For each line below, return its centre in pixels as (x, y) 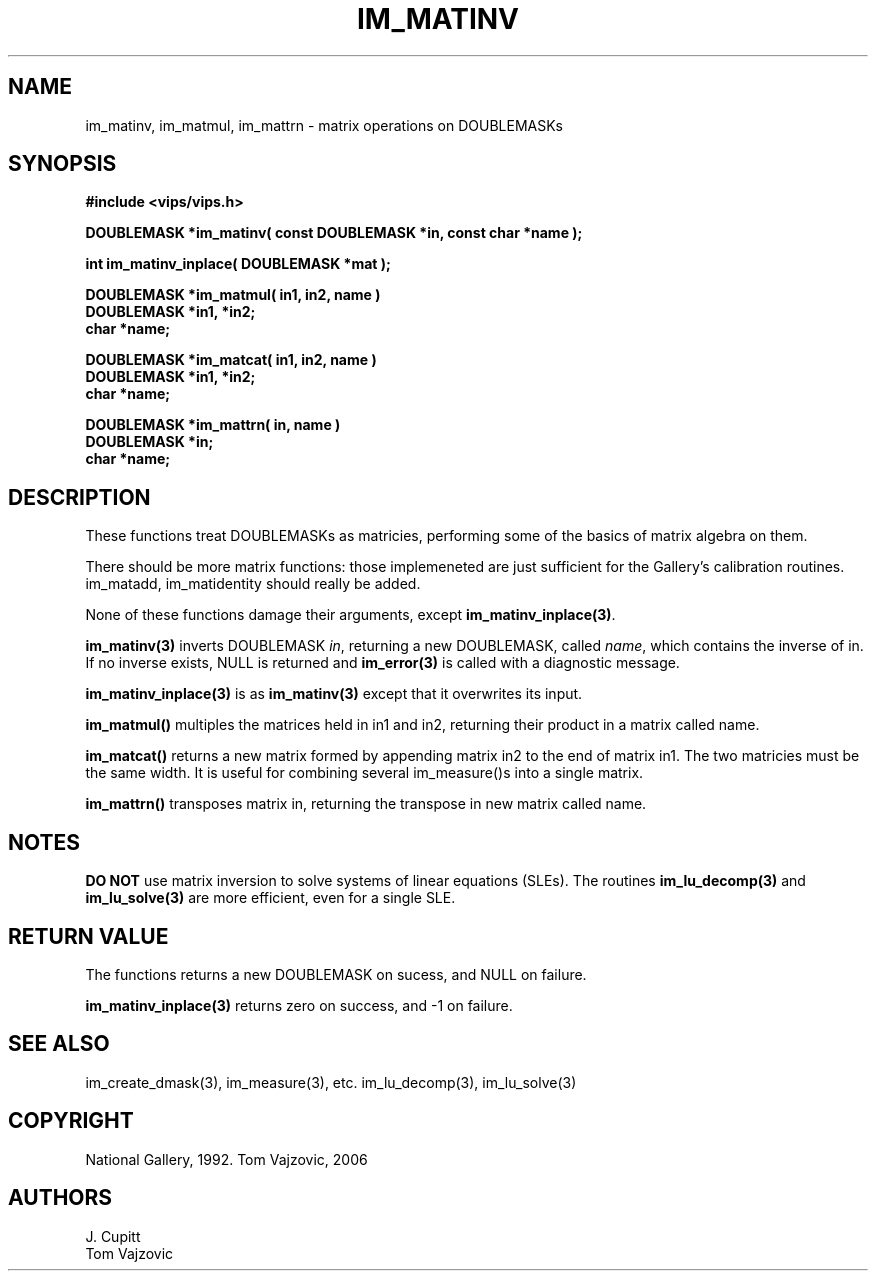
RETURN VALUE (88, 936)
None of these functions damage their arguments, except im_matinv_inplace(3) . (350, 615)
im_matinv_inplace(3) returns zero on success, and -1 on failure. (299, 1005)
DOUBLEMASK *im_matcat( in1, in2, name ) (231, 360)
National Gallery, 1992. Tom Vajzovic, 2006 (226, 1159)
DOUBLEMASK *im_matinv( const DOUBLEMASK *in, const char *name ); (334, 233)
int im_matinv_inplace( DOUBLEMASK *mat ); (238, 264)
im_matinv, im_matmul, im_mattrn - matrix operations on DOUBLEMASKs (324, 125)
